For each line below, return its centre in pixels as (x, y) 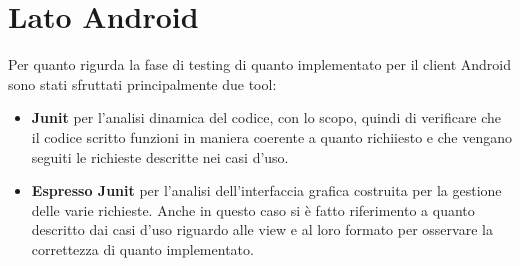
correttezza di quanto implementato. (142, 248)
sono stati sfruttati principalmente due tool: (142, 83)
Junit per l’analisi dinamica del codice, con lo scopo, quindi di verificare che (266, 117)
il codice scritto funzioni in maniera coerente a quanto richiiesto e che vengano (271, 136)
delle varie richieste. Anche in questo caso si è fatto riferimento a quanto (253, 209)
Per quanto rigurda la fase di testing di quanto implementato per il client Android (260, 64)
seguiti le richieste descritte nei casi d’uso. (160, 156)
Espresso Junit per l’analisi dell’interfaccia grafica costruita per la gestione (266, 190)
